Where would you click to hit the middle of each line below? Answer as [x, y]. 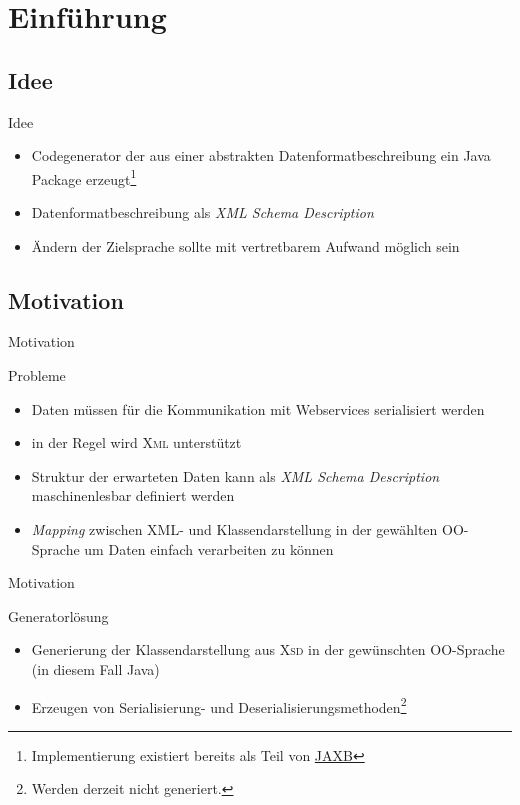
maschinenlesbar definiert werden [133, 495]
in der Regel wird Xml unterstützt [136, 442]
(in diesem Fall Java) [95, 668]
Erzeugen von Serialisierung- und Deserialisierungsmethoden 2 [219, 705]
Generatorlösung [58, 615]
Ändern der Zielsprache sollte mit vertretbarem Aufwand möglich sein [245, 245]
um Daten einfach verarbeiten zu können [209, 548]
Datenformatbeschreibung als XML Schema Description [202, 212]
